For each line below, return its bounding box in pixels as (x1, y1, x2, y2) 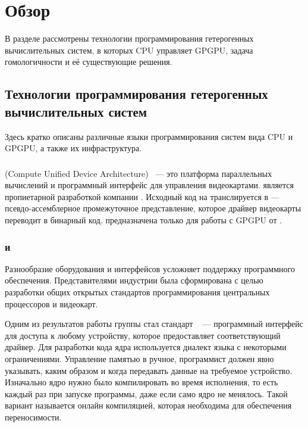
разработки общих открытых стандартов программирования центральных (5, 285, 270, 298)
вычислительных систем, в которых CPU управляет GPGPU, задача (5, 43, 253, 56)
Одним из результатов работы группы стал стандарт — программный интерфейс (5, 317, 303, 330)
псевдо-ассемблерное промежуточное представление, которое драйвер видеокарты (5, 202, 301, 214)
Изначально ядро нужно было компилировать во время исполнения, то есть (5, 376, 278, 388)
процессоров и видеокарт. (5, 297, 98, 310)
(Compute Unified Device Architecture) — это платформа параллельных (5, 167, 272, 179)
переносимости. (5, 410, 62, 423)
